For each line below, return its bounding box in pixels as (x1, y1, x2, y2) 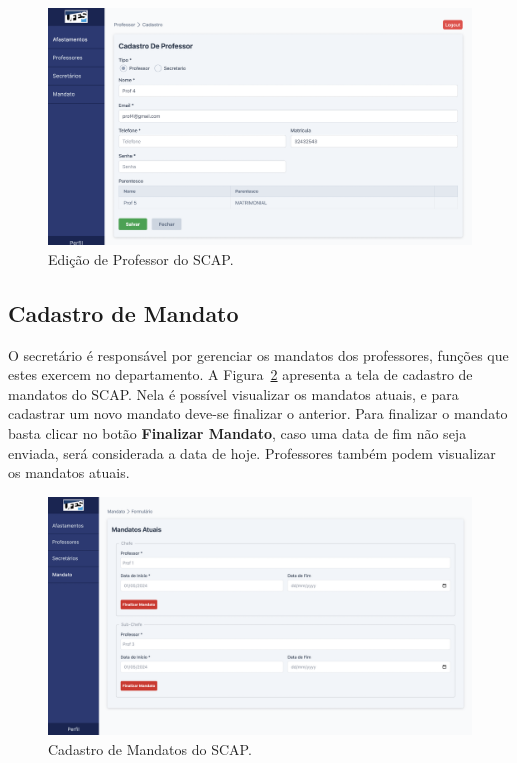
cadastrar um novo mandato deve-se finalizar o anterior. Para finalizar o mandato (8, 403, 508, 424)
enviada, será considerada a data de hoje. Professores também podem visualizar (8, 442, 496, 463)
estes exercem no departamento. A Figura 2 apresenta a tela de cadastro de (8, 364, 473, 385)
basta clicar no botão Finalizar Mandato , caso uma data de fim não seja (8, 423, 467, 444)
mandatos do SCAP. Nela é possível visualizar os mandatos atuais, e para (8, 383, 459, 404)
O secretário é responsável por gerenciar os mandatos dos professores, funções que (8, 344, 509, 365)
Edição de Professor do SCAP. (48, 248, 234, 269)
